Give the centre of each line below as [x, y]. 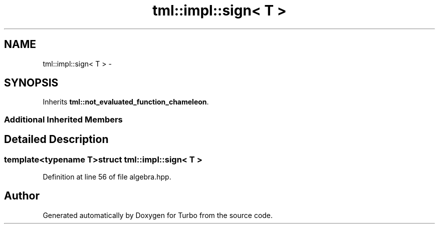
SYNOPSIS [31, 83]
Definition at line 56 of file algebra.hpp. [107, 177]
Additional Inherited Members [63, 119]
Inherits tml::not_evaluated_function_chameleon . [126, 102]
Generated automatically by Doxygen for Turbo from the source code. [158, 215]
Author [22, 196]
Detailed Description [56, 139]
